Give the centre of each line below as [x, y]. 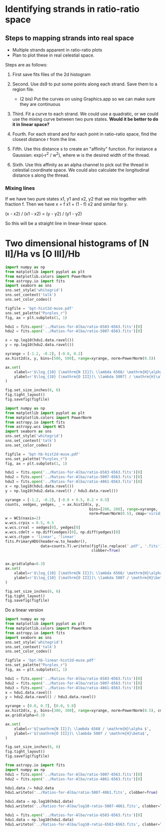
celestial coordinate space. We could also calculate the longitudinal [81, 170]
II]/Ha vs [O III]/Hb [43, 254]
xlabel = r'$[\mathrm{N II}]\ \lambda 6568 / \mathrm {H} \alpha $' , [83, 729]
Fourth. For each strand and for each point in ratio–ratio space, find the [84, 134]
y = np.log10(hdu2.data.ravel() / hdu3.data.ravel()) [62, 491]
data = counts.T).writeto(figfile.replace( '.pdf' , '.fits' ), [102, 546]
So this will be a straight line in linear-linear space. [56, 223]
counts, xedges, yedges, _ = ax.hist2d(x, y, [53, 504]
